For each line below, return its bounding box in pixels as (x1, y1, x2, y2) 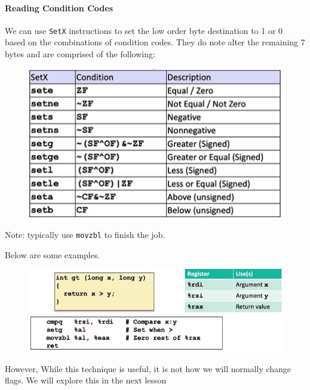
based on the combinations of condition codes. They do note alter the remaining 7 (5, 36, 305, 48)
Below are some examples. (5, 248, 100, 261)
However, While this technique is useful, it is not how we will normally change (5, 362, 291, 374)
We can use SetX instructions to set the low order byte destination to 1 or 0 (5, 24, 283, 36)
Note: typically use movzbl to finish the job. (5, 228, 165, 241)
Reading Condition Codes (5, 1, 113, 14)
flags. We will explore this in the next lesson (5, 374, 167, 386)
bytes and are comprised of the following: (5, 48, 155, 60)
